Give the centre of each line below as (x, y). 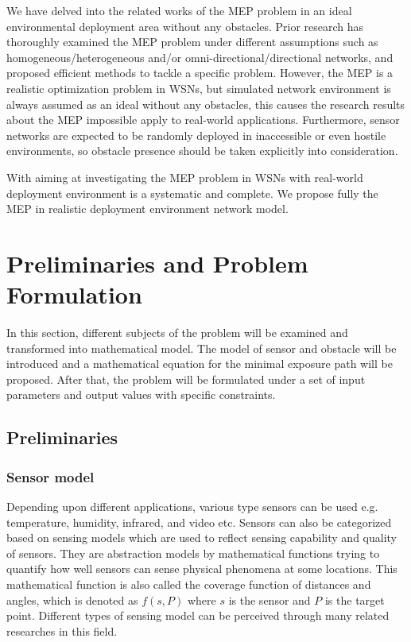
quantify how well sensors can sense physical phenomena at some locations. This (202, 569)
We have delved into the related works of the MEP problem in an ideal (179, 10)
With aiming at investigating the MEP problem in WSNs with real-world (185, 177)
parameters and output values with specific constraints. (141, 394)
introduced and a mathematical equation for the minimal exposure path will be (200, 364)
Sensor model (50, 476)
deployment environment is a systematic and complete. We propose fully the (192, 193)
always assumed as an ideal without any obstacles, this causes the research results (206, 104)
